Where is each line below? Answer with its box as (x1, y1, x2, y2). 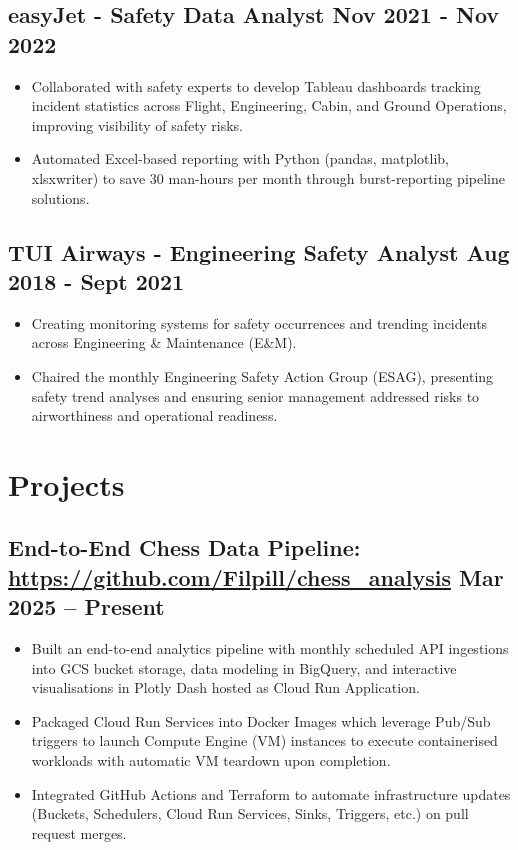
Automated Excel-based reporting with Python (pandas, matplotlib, (31, 148, 449, 169)
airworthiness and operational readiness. (31, 405, 278, 426)
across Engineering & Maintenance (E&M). (31, 332, 297, 353)
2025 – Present (8, 591, 165, 622)
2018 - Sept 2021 (8, 265, 185, 296)
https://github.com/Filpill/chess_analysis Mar (8, 561, 504, 592)
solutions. (31, 187, 90, 208)
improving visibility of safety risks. (31, 114, 243, 135)
